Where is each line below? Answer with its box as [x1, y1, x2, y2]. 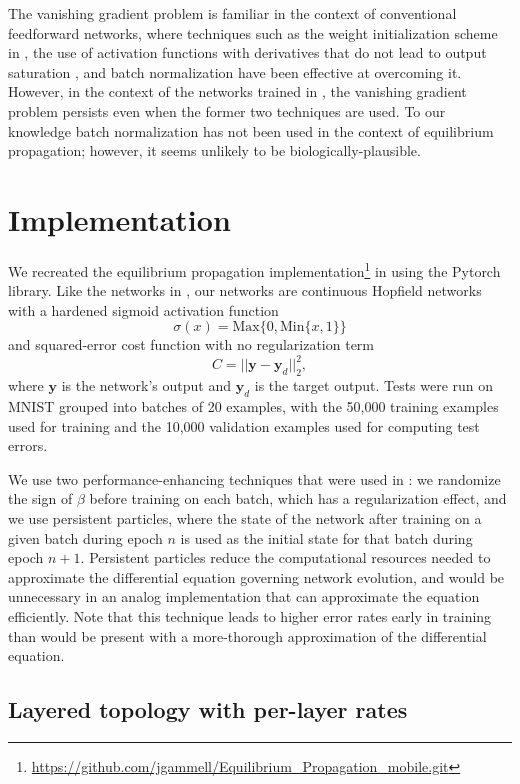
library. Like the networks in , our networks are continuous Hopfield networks [8, 280, 482, 301]
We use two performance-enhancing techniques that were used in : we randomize [8, 468, 501, 489]
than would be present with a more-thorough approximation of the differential [8, 625, 487, 646]
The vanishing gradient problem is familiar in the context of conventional [8, 3, 457, 23]
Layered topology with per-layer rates [8, 694, 408, 725]
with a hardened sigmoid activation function [8, 299, 279, 320]
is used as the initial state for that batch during [180, 527, 473, 548]
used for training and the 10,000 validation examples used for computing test [8, 415, 480, 436]
